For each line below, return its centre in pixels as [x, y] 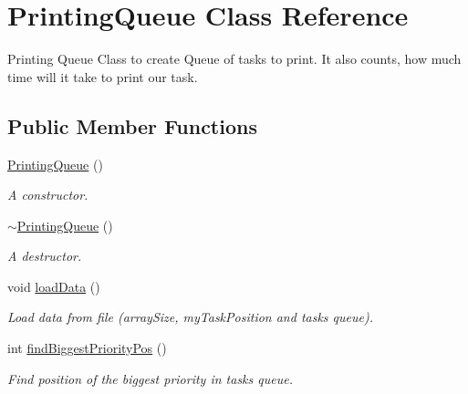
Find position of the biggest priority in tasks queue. [150, 378]
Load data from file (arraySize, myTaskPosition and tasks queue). [190, 317]
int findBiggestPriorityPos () [87, 348]
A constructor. [48, 195]
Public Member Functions [132, 125]
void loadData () [54, 286]
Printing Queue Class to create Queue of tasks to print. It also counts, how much [234, 59]
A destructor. [45, 256]
